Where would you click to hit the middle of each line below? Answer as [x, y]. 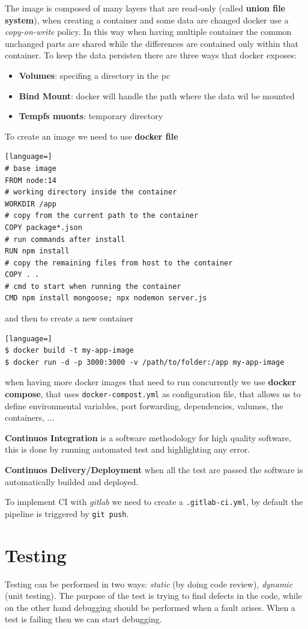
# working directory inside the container [91, 192]
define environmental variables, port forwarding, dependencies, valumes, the [144, 405]
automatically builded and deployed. [72, 481]
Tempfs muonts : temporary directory [91, 116]
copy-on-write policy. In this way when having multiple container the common [148, 32]
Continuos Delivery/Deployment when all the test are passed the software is [154, 470]
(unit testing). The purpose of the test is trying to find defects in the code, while [153, 596]
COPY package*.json [44, 227]
